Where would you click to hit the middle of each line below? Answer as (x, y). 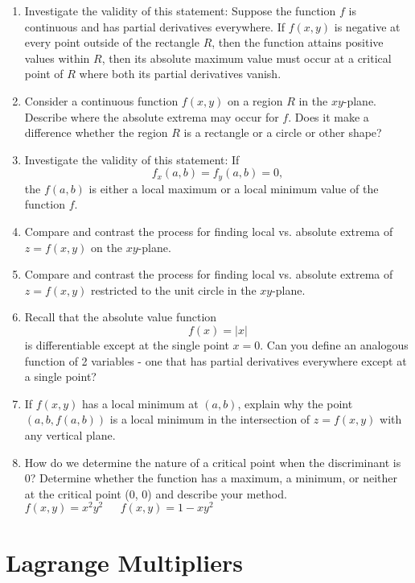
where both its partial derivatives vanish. (180, 74)
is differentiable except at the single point (127, 344)
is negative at (367, 26)
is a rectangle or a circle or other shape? (283, 132)
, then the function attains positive (298, 42)
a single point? (60, 376)
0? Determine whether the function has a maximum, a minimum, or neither (211, 478)
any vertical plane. (70, 434)
